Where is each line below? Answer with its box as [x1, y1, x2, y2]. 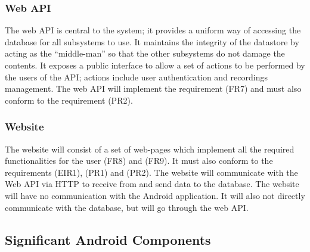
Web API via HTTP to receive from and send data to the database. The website [5, 178, 299, 190]
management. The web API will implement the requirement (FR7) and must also [5, 82, 302, 95]
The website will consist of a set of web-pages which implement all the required [5, 142, 294, 155]
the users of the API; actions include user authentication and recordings [5, 70, 268, 83]
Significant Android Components [5, 230, 211, 248]
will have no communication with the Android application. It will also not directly [5, 189, 305, 201]
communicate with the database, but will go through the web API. [5, 201, 249, 213]
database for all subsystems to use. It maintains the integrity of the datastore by [5, 35, 299, 48]
